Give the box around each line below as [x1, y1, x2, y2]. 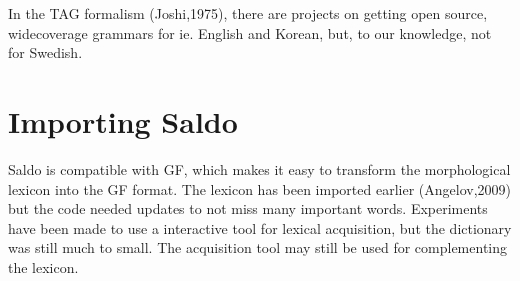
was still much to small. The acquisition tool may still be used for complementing [8, 237, 508, 258]
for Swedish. [8, 42, 83, 63]
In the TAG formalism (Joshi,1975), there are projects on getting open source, [8, 3, 488, 23]
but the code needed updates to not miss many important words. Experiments [8, 198, 488, 219]
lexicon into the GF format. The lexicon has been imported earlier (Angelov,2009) [8, 178, 511, 199]
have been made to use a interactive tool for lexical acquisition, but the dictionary [8, 217, 512, 238]
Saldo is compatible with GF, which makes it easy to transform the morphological [8, 158, 511, 179]
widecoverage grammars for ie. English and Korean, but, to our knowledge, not [8, 22, 492, 43]
